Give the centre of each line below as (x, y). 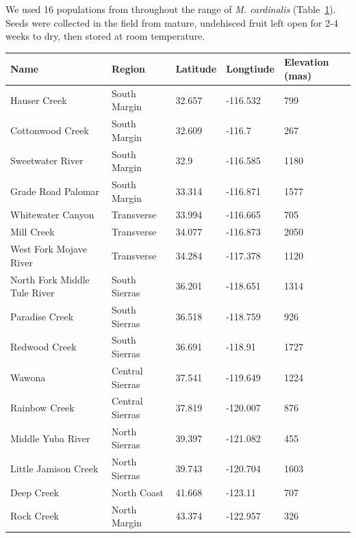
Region (128, 69)
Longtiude (250, 69)
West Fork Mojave (49, 249)
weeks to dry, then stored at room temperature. (105, 36)
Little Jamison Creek (54, 469)
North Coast (138, 492)
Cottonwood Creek (50, 130)
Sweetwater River (47, 161)
